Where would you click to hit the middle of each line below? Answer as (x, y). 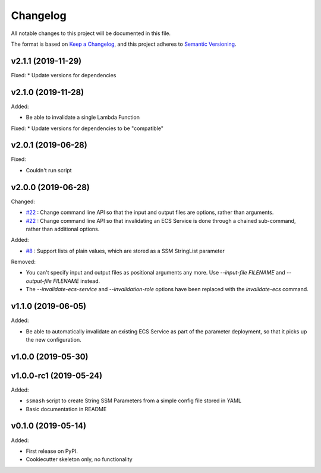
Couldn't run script (49, 170)
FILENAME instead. (76, 281)
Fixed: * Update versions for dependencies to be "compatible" (87, 128)
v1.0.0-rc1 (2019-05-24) (57, 375)
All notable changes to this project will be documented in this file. (91, 33)
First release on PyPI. (52, 451)
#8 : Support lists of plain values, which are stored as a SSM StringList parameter (125, 251)
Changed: (23, 201)
